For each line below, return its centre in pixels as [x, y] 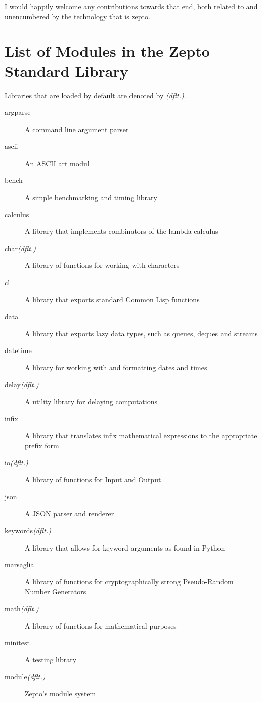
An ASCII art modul [57, 163]
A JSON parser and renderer [70, 513]
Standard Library [67, 71]
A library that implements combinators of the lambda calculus [122, 231]
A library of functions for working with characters [102, 265]
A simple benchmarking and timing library [91, 197]
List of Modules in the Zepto [107, 51]
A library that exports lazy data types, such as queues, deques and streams [141, 333]
